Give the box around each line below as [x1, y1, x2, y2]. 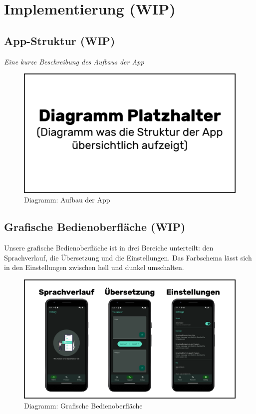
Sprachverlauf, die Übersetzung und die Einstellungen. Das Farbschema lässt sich [4, 252, 252, 262]
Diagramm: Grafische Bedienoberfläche [24, 400, 143, 410]
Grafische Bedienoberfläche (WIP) [4, 219, 186, 234]
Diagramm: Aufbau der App [24, 194, 110, 205]
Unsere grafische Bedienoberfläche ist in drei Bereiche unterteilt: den [4, 242, 214, 253]
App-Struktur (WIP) [4, 32, 115, 48]
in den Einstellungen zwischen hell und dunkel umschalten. [4, 262, 184, 272]
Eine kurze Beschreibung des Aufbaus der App [4, 56, 144, 66]
